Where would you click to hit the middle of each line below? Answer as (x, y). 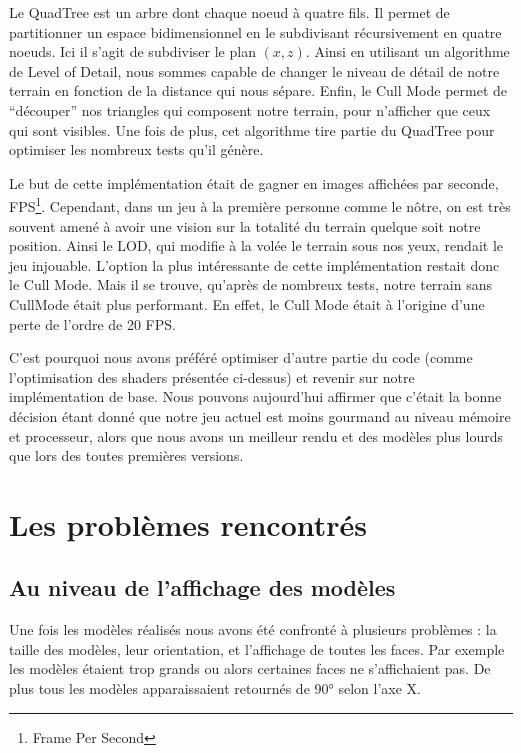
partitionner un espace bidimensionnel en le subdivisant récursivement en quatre (255, 31)
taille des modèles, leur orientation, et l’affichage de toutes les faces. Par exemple (257, 648)
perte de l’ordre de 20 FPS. (92, 323)
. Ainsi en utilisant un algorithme (407, 51)
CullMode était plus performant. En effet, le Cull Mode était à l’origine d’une (247, 303)
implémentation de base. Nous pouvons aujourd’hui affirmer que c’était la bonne (255, 396)
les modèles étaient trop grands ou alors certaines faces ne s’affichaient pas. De (250, 668)
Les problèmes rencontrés (188, 523)
